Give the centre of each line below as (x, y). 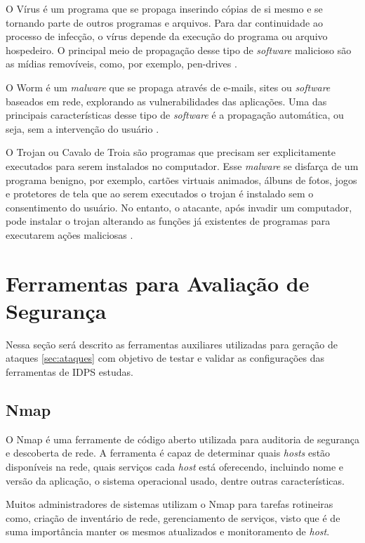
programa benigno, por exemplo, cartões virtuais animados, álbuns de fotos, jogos (181, 179)
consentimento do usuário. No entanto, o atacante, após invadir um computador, (179, 207)
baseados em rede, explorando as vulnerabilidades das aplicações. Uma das (166, 101)
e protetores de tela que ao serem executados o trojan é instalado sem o (160, 194)
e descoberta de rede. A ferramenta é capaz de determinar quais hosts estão (168, 453)
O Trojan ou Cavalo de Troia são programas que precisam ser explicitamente (171, 152)
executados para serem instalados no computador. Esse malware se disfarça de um (182, 165)
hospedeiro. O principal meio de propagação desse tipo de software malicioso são (179, 50)
